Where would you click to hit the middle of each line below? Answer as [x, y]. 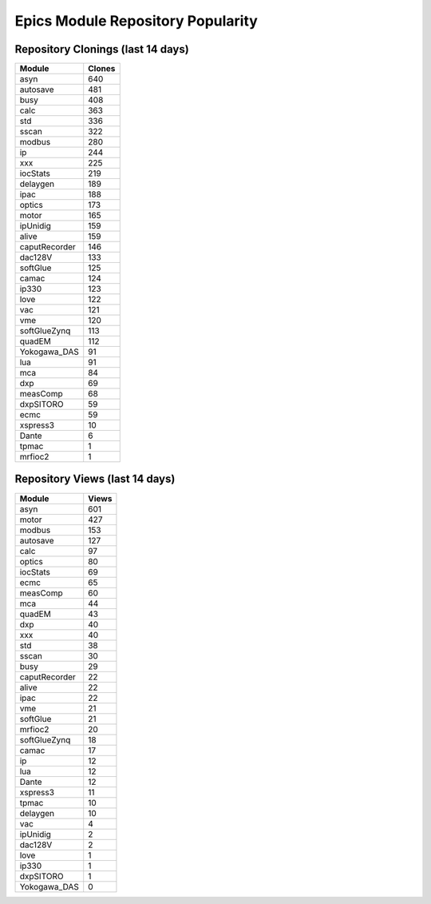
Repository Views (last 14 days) [95, 479]
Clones [102, 69]
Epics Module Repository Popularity [136, 21]
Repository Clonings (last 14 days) [102, 49]
